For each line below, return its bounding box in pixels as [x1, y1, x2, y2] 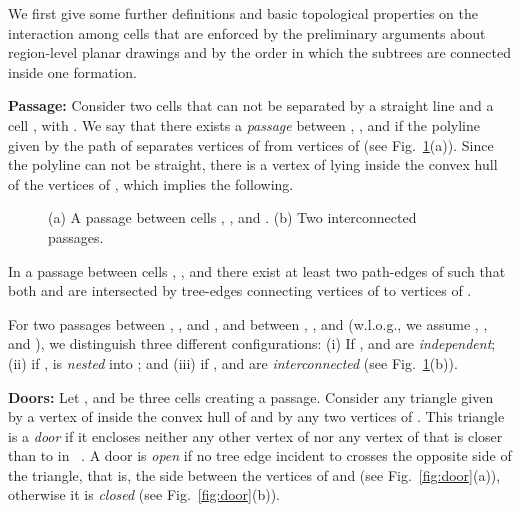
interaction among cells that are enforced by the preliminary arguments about [8, 22, 486, 43]
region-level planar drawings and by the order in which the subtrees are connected [8, 42, 511, 63]
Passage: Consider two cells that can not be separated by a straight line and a [8, 95, 494, 116]
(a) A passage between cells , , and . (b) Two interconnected [48, 207, 417, 228]
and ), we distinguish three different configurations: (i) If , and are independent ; [8, 333, 496, 354]
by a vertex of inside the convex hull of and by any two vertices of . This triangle [8, 406, 505, 427]
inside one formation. [8, 61, 137, 82]
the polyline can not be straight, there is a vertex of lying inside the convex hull [8, 154, 498, 175]
